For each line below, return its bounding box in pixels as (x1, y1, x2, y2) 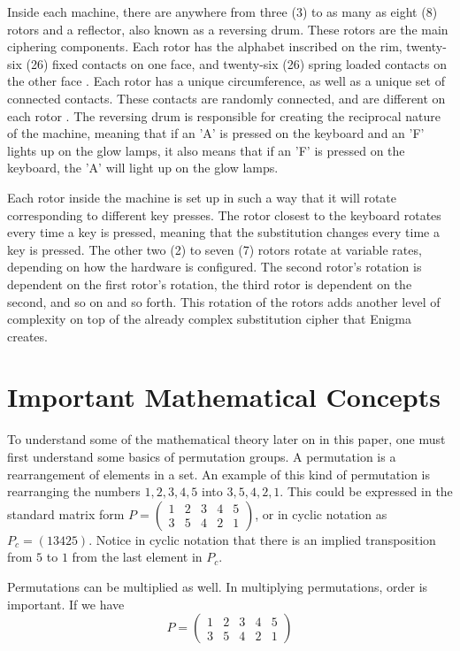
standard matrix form (7, 504, 125, 523)
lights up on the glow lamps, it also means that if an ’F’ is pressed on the (7, 141, 405, 159)
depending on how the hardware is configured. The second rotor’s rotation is (7, 257, 422, 276)
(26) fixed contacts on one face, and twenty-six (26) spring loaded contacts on (26, 54, 447, 73)
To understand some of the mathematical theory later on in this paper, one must (7, 430, 446, 448)
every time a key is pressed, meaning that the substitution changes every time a (7, 223, 440, 241)
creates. (7, 326, 48, 345)
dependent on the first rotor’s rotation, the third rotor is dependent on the (7, 274, 412, 293)
